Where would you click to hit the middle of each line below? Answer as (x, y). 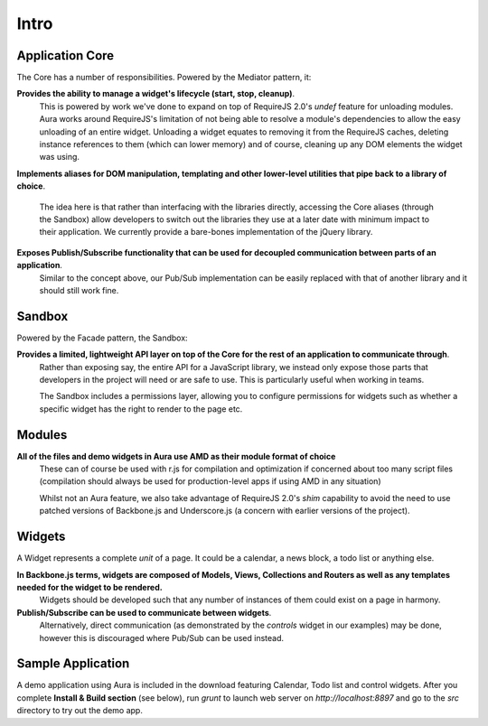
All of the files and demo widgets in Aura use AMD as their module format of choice (176, 456)
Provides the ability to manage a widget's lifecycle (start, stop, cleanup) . (156, 94)
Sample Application (73, 664)
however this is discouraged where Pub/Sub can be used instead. (162, 638)
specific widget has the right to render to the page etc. (141, 409)
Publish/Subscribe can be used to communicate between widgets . (144, 612)
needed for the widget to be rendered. (89, 587)
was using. (60, 157)
